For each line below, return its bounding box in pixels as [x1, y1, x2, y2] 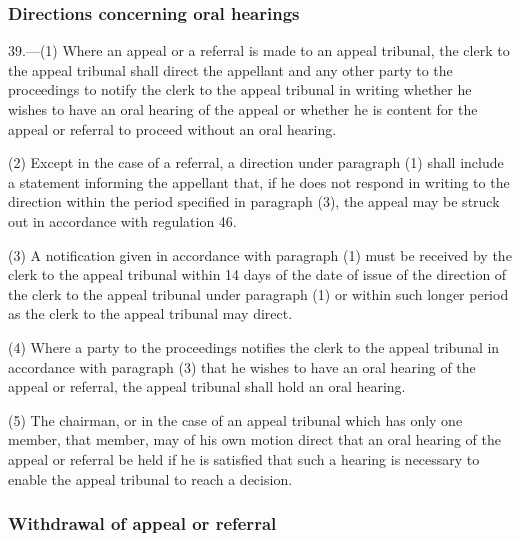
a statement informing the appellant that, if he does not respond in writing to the [8, 171, 510, 192]
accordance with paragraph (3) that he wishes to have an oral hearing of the [8, 356, 476, 377]
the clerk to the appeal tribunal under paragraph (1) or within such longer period [8, 283, 509, 304]
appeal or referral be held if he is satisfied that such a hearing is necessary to [8, 448, 480, 469]
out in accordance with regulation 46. [8, 210, 237, 231]
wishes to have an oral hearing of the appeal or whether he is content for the [8, 99, 478, 119]
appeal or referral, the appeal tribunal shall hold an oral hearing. [8, 376, 406, 397]
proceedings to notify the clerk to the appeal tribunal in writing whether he [8, 79, 472, 100]
